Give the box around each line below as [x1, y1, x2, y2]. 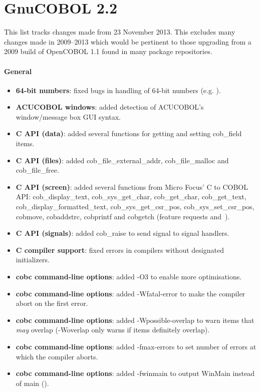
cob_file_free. [16, 165, 59, 175]
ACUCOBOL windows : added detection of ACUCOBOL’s [16, 102, 204, 112]
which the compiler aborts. [16, 351, 98, 361]
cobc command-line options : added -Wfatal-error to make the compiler [16, 288, 245, 298]
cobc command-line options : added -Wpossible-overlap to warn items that [16, 314, 254, 325]
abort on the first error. [16, 298, 88, 308]
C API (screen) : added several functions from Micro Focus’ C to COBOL [16, 181, 248, 192]
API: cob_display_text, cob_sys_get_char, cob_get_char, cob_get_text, [16, 191, 246, 202]
